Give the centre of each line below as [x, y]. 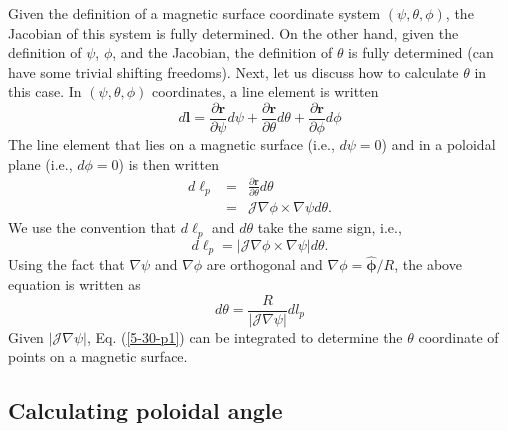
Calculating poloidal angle [145, 410]
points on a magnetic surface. [98, 356]
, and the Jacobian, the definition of [222, 52]
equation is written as [74, 283]
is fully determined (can [421, 52]
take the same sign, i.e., [329, 227]
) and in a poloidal [438, 144]
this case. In [45, 91]
